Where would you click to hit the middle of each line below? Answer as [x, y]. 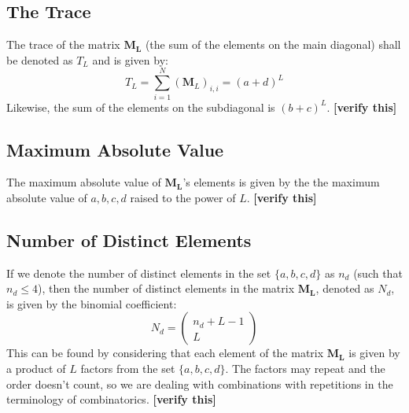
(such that [378, 273]
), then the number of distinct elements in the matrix [166, 288]
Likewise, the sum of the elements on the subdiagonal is [141, 107]
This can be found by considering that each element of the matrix [165, 353]
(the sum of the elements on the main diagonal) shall [273, 44]
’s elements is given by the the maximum [281, 182]
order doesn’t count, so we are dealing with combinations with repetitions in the [200, 383]
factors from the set [128, 369]
